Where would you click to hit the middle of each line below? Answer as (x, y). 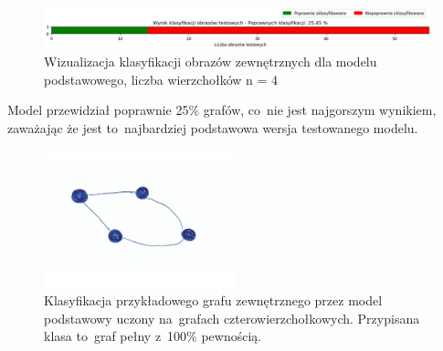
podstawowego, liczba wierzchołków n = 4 (161, 79)
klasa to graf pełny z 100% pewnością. (153, 336)
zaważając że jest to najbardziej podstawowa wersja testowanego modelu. (213, 127)
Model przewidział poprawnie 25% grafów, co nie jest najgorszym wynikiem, (222, 110)
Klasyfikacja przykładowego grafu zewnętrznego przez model (213, 300)
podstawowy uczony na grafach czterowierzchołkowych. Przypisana (232, 318)
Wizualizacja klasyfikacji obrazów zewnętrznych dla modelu (211, 62)
